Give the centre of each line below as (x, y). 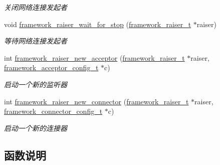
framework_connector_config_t (53, 111)
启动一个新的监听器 (36, 84)
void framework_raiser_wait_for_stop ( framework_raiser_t (98, 24)
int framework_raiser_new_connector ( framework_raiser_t (96, 101)
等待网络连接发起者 (36, 41)
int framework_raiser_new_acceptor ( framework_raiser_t (94, 57)
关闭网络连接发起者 (36, 7)
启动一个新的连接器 (36, 128)
